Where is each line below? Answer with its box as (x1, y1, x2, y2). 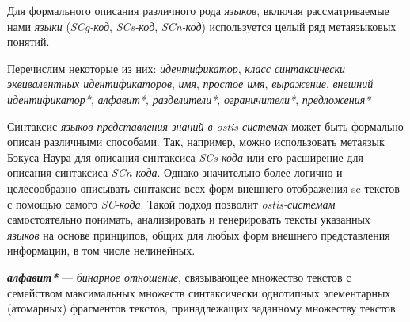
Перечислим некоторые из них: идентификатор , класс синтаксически (7, 59, 346, 76)
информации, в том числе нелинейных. (7, 242, 196, 259)
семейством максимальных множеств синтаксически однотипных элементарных (7, 284, 391, 301)
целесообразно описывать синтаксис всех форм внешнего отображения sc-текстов (7, 179, 400, 196)
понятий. (7, 33, 50, 50)
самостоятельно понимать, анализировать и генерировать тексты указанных (7, 211, 370, 228)
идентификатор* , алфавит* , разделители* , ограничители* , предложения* (7, 90, 371, 107)
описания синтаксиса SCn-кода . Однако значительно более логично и (7, 164, 343, 181)
